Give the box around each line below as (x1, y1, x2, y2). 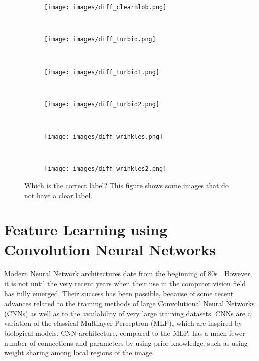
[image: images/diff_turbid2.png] (44, 100, 160, 108)
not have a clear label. (24, 190, 93, 200)
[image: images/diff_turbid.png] (44, 36, 156, 43)
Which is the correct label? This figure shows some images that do (24, 179, 229, 190)
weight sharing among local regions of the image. (4, 347, 154, 358)
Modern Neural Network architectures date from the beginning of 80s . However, (4, 268, 252, 279)
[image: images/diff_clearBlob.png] (44, 4, 167, 11)
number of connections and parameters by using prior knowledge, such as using (4, 337, 248, 348)
